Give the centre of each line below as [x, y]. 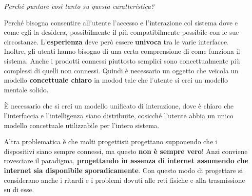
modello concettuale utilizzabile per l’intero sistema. [82, 125]
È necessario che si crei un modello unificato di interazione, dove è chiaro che [119, 106]
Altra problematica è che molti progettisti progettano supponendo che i [111, 142]
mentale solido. [26, 89]
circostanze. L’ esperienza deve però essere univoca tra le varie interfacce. [116, 41]
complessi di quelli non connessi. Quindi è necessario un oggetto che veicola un [121, 70]
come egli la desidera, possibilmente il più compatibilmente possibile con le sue [121, 32]
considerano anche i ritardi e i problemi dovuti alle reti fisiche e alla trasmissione [125, 180]
